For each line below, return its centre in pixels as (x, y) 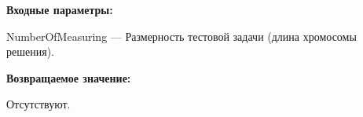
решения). (30, 51)
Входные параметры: (60, 9)
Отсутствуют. (38, 104)
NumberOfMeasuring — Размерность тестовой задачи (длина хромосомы (181, 36)
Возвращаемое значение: (69, 77)
